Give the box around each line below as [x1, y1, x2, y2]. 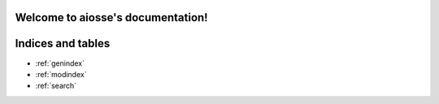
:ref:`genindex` [35, 58, 85, 68]
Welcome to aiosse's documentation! [15, 11, 208, 24]
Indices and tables [15, 37, 111, 50]
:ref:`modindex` [35, 69, 87, 79]
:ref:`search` [35, 81, 77, 91]
